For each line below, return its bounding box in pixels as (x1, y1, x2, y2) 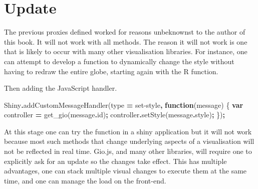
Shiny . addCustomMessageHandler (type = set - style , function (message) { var (4, 99, 243, 110)
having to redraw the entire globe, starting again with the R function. (4, 66, 218, 76)
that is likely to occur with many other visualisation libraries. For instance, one (4, 46, 247, 57)
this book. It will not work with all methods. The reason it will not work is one (4, 36, 247, 47)
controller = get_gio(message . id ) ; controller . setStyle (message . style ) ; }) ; (4, 109, 225, 120)
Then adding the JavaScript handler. (4, 83, 117, 93)
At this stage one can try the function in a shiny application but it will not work (4, 126, 252, 136)
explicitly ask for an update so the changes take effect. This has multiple (4, 155, 227, 166)
